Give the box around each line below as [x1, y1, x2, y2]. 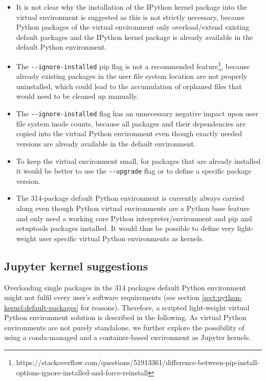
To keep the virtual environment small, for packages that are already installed [16, 155, 261, 166]
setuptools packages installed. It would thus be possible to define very [16, 223, 235, 234]
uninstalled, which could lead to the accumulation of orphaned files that [16, 80, 242, 91]
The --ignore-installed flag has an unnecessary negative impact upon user [16, 108, 258, 119]
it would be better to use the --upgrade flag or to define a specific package [16, 165, 252, 176]
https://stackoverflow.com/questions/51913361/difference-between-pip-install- [16, 357, 260, 368]
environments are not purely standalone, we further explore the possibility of [4, 322, 245, 332]
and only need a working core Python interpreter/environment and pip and [16, 213, 252, 223]
